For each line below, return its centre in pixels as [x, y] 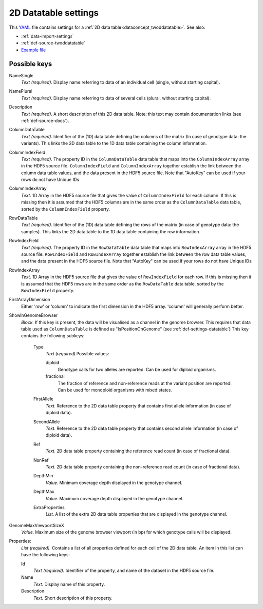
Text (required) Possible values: [77, 354]
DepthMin [43, 476]
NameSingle [21, 75]
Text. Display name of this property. [69, 584]
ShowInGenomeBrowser [33, 315]
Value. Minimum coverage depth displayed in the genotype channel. [114, 483]
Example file [34, 50]
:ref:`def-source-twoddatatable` [53, 43]
